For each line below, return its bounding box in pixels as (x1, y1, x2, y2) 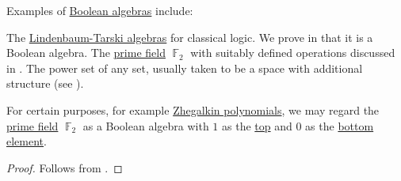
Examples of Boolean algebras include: (6, 2, 193, 18)
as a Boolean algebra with (82, 117, 209, 134)
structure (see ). (6, 75, 84, 92)
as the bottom (305, 117, 374, 134)
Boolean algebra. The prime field (6, 44, 166, 61)
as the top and (222, 117, 292, 134)
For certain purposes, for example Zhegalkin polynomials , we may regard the (6, 101, 380, 118)
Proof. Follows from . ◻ (6, 159, 123, 175)
